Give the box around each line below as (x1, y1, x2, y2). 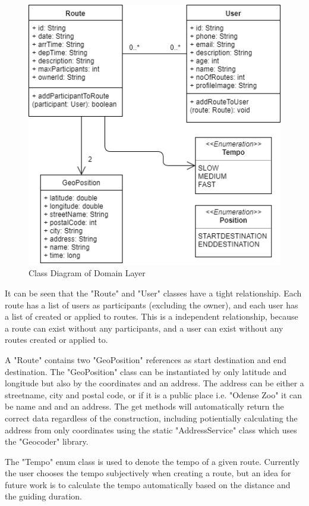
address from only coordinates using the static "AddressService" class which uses (5, 423, 297, 436)
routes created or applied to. (5, 333, 108, 346)
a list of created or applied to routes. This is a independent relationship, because (5, 310, 298, 323)
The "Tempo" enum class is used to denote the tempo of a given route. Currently (5, 455, 299, 467)
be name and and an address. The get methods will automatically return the (5, 400, 284, 413)
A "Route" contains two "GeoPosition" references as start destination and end (5, 353, 286, 366)
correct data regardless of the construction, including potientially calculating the (5, 411, 298, 424)
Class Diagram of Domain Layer (29, 267, 146, 279)
